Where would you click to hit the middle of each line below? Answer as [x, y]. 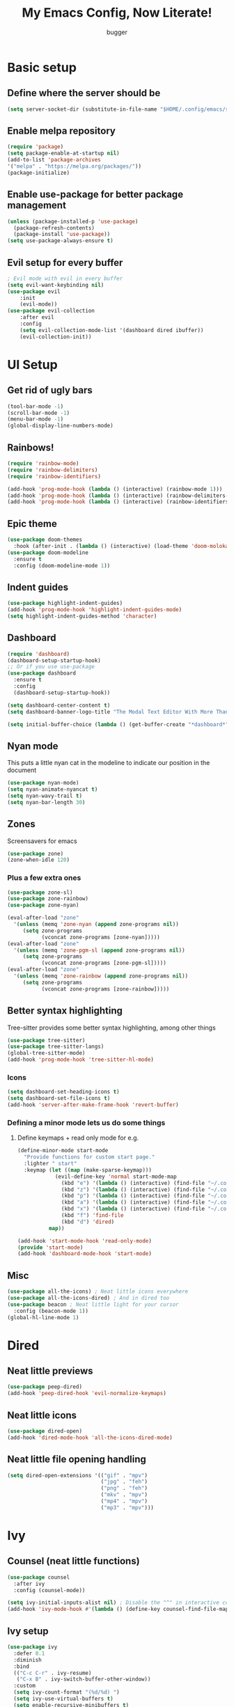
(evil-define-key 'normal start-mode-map [116, 1177]
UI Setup [32, 364]
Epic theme [32, 524]
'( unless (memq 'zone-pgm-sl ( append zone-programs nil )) [100, 950]
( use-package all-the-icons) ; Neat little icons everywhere [98, 1292]
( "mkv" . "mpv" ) [124, 1495]
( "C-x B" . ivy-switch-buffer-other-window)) [84, 1679]
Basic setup [42, 67]
